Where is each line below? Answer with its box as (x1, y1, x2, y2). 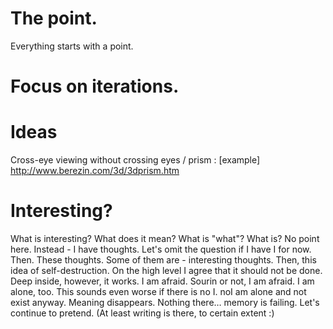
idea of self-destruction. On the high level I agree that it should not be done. (10, 265, 323, 276)
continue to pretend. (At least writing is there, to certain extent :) (10, 307, 275, 319)
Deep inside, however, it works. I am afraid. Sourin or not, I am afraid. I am (10, 275, 315, 287)
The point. (10, 7, 98, 30)
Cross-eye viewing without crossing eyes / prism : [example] (10, 154, 261, 166)
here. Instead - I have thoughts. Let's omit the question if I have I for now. (10, 243, 312, 255)
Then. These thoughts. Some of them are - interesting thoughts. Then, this (10, 254, 317, 266)
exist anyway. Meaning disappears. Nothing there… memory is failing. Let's (10, 297, 320, 308)
